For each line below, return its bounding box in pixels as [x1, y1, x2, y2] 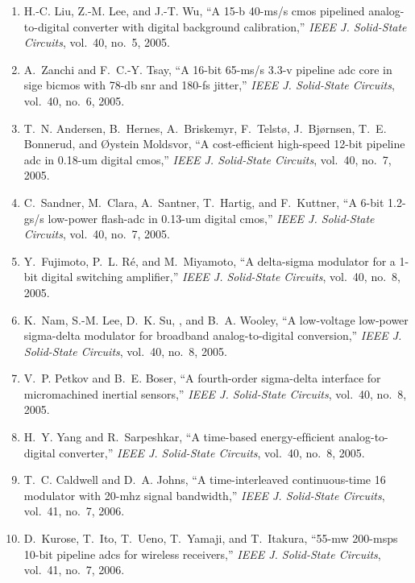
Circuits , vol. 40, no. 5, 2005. [23, 34, 170, 51]
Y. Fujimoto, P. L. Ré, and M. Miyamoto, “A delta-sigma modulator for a [23, 252, 396, 269]
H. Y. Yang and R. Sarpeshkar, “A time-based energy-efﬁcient [23, 428, 335, 445]
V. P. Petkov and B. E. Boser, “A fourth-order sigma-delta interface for [23, 370, 381, 387]
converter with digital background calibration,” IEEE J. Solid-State [73, 18, 407, 35]
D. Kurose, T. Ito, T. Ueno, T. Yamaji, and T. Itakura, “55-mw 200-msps [23, 530, 398, 547]
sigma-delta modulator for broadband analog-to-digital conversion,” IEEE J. [23, 327, 402, 344]
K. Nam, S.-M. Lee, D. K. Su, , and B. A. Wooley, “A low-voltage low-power [23, 311, 409, 328]
